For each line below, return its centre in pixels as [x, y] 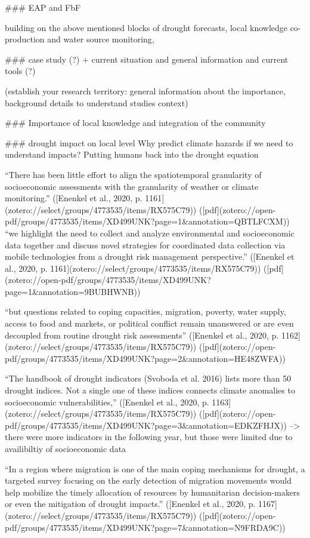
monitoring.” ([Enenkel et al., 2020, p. [74, 198]
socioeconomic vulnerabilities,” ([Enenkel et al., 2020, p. [107, 402]
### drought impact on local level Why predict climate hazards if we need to [149, 142]
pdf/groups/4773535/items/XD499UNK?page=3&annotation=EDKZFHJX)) [146, 425]
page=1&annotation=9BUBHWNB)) [73, 291]
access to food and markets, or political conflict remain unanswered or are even [149, 323]
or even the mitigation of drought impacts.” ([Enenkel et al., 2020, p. [130, 504]
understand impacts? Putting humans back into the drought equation [132, 154]
